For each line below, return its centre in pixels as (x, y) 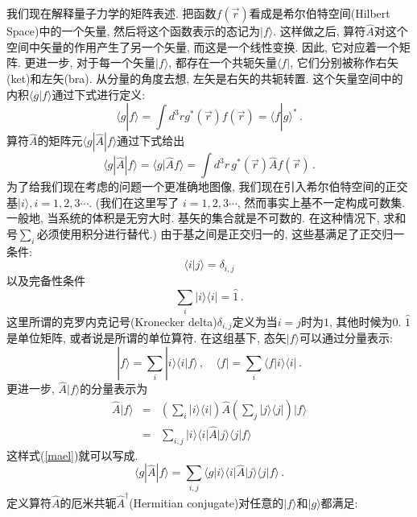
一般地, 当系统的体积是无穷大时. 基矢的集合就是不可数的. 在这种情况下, (193, 218)
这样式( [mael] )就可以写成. (72, 455)
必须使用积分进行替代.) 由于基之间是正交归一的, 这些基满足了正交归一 (221, 233)
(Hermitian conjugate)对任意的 (206, 502)
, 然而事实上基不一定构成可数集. (321, 202)
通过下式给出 (151, 141)
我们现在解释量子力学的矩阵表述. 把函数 (111, 13)
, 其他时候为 (361, 321)
